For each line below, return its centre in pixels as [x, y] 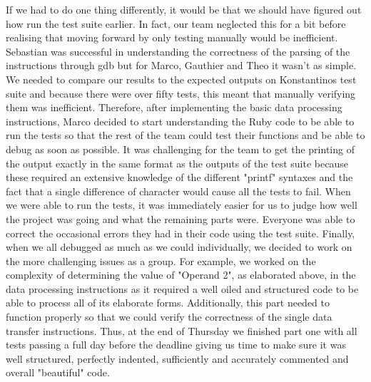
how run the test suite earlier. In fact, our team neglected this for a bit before [176, 23]
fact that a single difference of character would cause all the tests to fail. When [178, 191]
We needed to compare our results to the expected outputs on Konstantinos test [181, 79]
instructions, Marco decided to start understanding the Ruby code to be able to [180, 121]
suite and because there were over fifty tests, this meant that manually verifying [181, 93]
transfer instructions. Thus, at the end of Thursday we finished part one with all [182, 330]
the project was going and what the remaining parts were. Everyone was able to [181, 218]
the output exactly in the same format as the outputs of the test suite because [177, 163]
